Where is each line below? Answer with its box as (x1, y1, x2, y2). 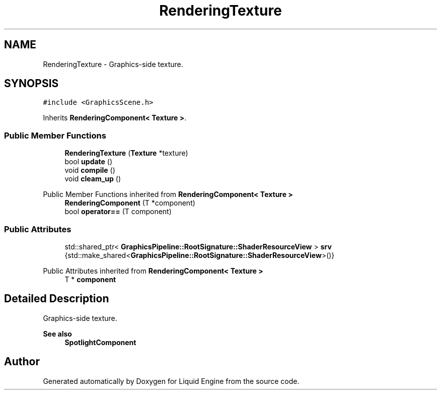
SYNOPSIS (4, 77, 59, 90)
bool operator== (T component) (64, 207, 172, 216)
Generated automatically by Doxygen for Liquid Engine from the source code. (43, 376, 300, 385)
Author (4, 355, 40, 368)
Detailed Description (4, 292, 109, 305)
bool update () (64, 157, 113, 166)
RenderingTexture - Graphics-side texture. (43, 59, 183, 69)
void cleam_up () (64, 174, 121, 183)
